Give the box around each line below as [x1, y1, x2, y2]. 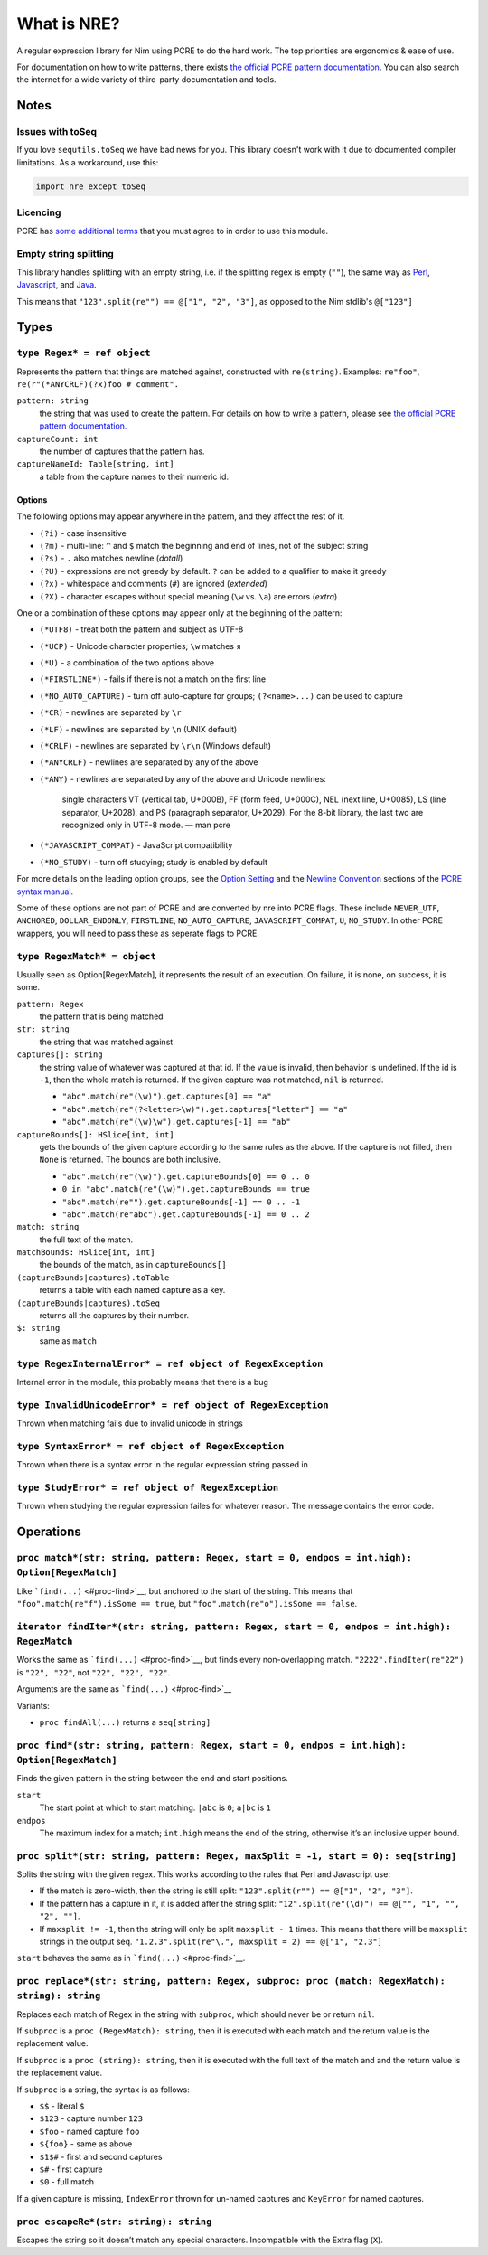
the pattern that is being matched [39, 1011, 164, 1022]
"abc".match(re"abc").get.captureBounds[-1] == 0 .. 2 [61, 1209, 311, 1220]
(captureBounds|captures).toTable [16, 1272, 170, 1283]
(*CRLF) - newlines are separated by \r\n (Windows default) [39, 741, 271, 751]
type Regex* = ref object [16, 347, 151, 359]
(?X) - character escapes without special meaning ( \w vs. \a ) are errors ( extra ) [39, 590, 338, 601]
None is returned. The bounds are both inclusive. [39, 1154, 221, 1165]
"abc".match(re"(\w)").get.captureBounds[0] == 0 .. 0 [61, 1171, 311, 1182]
